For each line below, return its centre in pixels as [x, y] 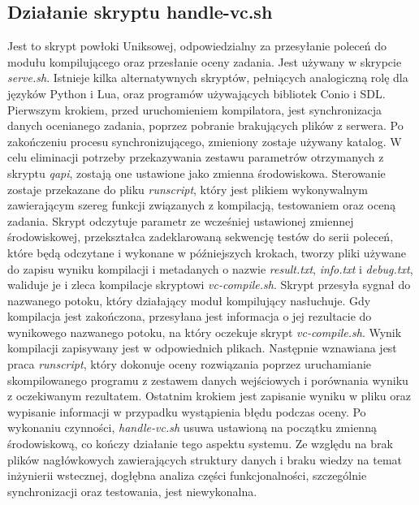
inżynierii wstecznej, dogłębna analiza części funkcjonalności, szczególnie [187, 475]
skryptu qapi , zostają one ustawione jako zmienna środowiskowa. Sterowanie [197, 173]
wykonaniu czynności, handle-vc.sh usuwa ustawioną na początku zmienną [192, 427]
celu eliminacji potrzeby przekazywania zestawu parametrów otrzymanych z [196, 157]
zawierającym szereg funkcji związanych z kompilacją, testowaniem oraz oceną [202, 205]
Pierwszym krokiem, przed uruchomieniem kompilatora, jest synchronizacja [195, 109]
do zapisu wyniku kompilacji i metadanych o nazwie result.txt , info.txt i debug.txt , [210, 268]
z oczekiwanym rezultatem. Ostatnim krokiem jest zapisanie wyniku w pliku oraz [209, 396]
